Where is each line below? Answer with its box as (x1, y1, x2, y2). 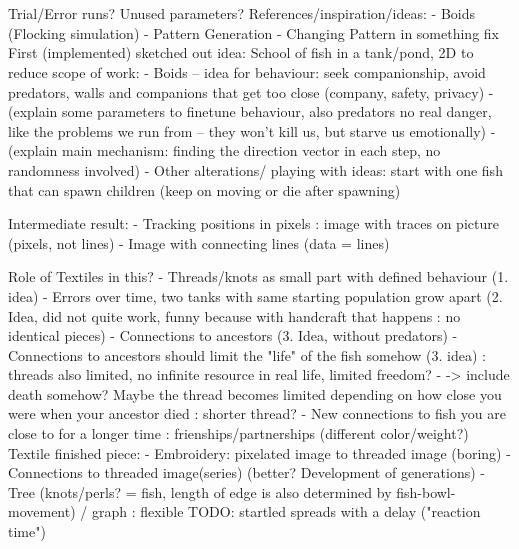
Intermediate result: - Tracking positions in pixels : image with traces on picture (8, 213, 499, 234)
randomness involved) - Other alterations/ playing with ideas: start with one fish (8, 159, 503, 180)
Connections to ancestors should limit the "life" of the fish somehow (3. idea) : (8, 344, 487, 365)
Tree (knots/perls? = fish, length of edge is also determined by (8, 481, 392, 502)
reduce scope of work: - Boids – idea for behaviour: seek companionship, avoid (8, 61, 486, 82)
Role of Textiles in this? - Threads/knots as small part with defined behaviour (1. (8, 266, 509, 287)
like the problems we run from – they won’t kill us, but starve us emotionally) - (8, 120, 496, 141)
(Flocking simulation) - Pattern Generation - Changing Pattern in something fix (8, 22, 499, 43)
